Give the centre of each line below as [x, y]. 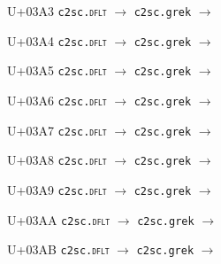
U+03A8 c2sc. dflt [57, 160]
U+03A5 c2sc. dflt [57, 70]
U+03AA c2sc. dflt [59, 219]
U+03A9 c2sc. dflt [57, 189]
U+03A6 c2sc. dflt [57, 100]
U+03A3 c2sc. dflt [57, 11]
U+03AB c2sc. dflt [58, 249]
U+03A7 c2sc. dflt [57, 130]
